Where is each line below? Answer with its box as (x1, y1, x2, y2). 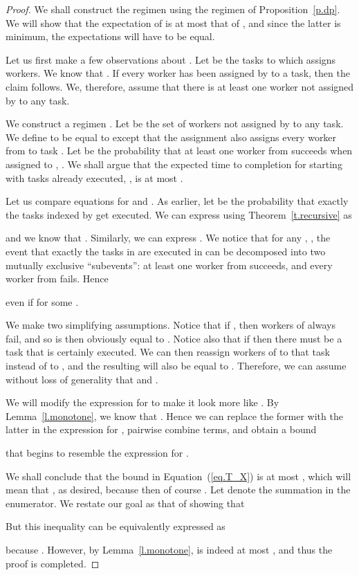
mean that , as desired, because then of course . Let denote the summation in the (6, 482, 351, 497)
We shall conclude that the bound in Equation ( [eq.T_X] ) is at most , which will (6, 468, 351, 483)
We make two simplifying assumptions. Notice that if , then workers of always (6, 318, 335, 332)
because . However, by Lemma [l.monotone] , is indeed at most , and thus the (6, 542, 333, 556)
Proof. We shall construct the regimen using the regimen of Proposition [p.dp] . (6, 2, 340, 16)
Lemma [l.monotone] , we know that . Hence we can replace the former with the (6, 408, 343, 423)
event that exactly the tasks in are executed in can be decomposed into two (6, 244, 326, 258)
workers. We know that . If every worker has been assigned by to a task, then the (6, 66, 350, 80)
